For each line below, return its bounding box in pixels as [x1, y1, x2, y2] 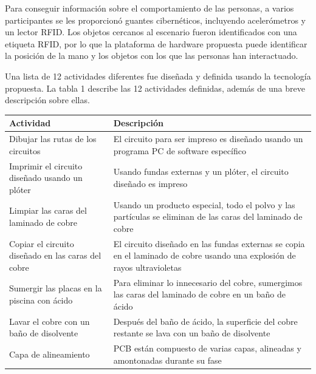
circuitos [9, 144, 41, 157]
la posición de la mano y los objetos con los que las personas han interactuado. [5, 49, 298, 62]
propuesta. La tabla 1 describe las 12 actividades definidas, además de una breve [5, 81, 305, 94]
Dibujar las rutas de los [9, 132, 97, 145]
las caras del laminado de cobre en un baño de [113, 288, 286, 301]
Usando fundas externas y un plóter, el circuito [113, 165, 289, 178]
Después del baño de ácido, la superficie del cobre [113, 314, 298, 327]
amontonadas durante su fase [113, 353, 222, 366]
